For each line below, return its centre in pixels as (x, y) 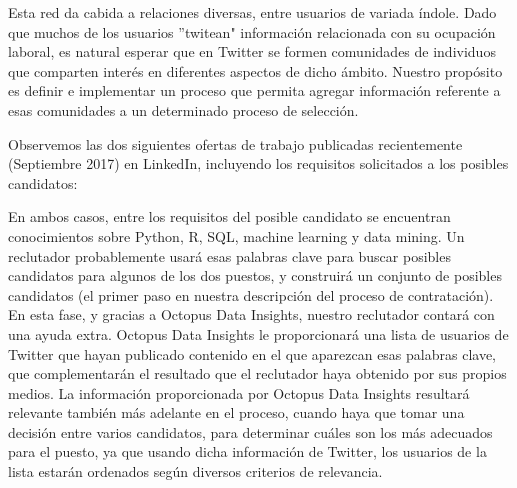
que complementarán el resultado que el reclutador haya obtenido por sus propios (257, 373)
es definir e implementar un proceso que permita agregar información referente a (254, 90)
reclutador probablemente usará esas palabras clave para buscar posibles (229, 255)
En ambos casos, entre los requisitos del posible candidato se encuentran (229, 216)
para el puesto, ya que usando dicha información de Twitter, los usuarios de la (247, 451)
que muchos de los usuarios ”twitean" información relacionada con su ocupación (252, 31)
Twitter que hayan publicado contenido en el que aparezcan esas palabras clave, (252, 353)
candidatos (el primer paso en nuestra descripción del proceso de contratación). (251, 294)
